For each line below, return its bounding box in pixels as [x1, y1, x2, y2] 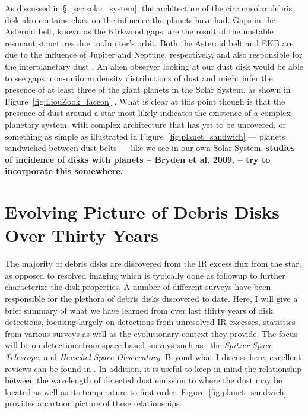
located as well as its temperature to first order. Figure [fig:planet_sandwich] [5, 385, 287, 398]
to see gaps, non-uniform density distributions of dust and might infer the [5, 71, 273, 84]
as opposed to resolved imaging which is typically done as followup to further [5, 269, 285, 281]
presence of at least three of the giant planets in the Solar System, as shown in [5, 83, 291, 96]
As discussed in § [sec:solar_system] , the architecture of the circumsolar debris [5, 2, 293, 14]
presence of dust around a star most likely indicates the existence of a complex [5, 106, 291, 119]
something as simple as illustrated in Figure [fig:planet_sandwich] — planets [5, 130, 285, 142]
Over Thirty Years [5, 223, 158, 247]
